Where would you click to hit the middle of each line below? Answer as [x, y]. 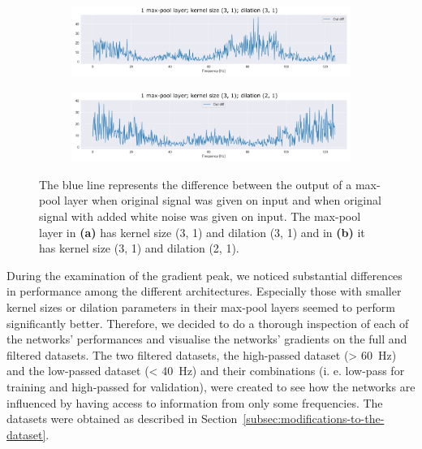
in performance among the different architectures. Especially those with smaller [204, 291]
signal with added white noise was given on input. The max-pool [200, 216]
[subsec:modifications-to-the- [314, 419]
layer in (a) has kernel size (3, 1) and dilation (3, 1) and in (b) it [202, 232]
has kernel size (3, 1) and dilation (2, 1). [139, 248]
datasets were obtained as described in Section [122, 419]
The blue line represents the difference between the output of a [196, 184]
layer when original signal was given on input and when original [223, 200]
